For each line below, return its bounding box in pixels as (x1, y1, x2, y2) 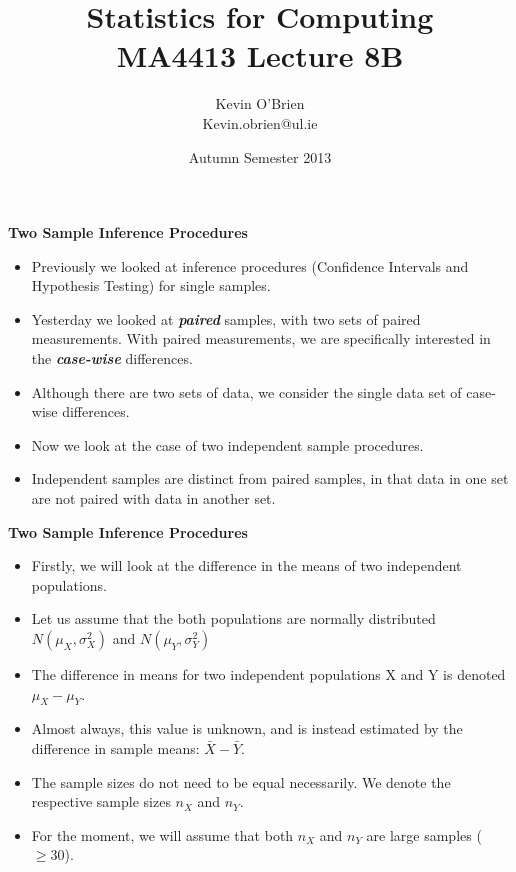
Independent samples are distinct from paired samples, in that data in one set (31, 468, 509, 489)
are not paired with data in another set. (31, 488, 276, 509)
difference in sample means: (31, 737, 200, 758)
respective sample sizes (31, 791, 171, 812)
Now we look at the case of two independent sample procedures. (31, 434, 424, 455)
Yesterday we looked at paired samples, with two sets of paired (31, 308, 421, 329)
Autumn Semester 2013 (188, 146, 332, 167)
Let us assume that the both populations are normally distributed (31, 608, 436, 629)
